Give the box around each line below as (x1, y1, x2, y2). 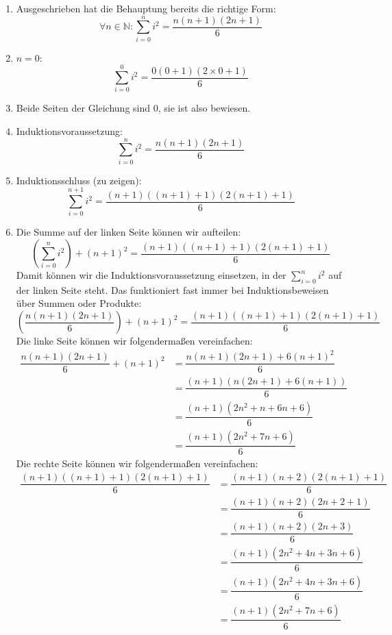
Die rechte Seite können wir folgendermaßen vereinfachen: (16, 456, 258, 471)
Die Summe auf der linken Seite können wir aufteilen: (16, 225, 241, 239)
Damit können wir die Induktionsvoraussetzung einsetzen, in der (16, 268, 286, 282)
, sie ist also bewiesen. (158, 101, 251, 115)
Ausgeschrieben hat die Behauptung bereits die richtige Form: (16, 1, 276, 15)
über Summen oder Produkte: (16, 296, 142, 310)
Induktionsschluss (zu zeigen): (16, 173, 142, 187)
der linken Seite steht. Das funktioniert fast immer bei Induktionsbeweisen (16, 282, 329, 297)
